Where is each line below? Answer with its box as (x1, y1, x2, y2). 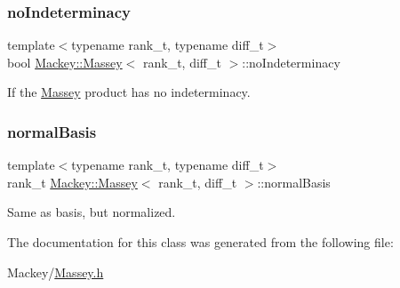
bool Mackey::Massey (7, 52, 123, 71)
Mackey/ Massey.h (7, 262, 104, 281)
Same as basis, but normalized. (7, 203, 176, 221)
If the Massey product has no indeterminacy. (7, 83, 251, 101)
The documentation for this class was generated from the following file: (7, 233, 394, 251)
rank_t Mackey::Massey (7, 172, 138, 191)
